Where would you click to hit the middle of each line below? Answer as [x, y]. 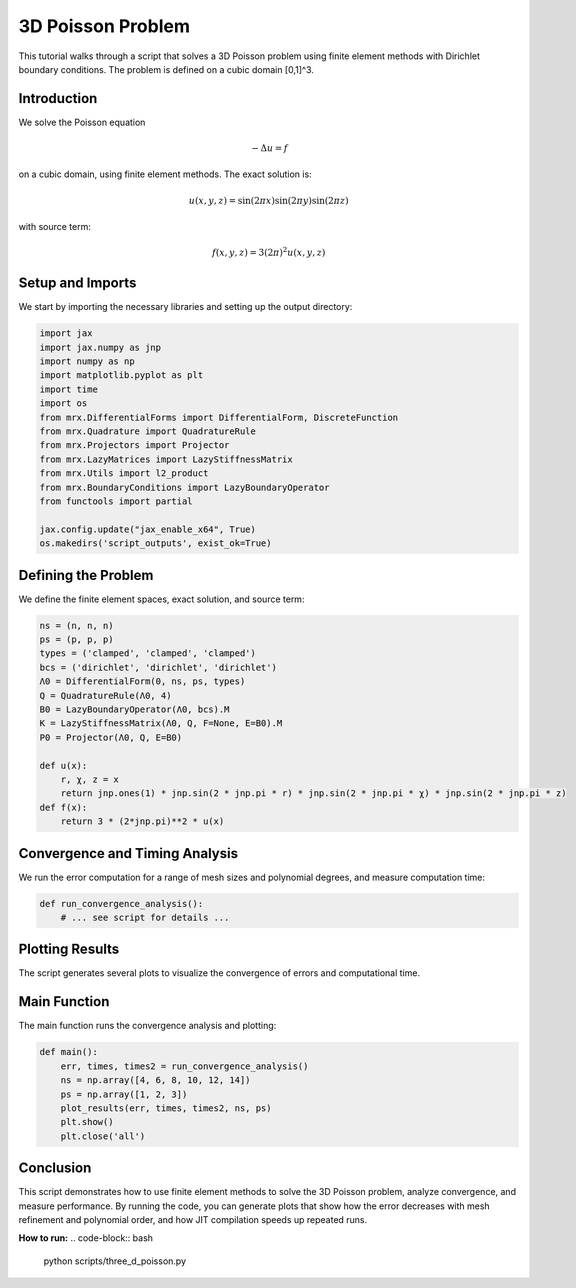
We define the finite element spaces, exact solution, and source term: [161, 599]
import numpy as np [87, 361]
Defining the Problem [86, 575]
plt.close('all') [103, 1136]
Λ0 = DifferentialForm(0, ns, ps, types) [142, 681]
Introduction [58, 98]
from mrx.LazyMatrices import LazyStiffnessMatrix [166, 459]
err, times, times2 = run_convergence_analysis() [184, 1066]
